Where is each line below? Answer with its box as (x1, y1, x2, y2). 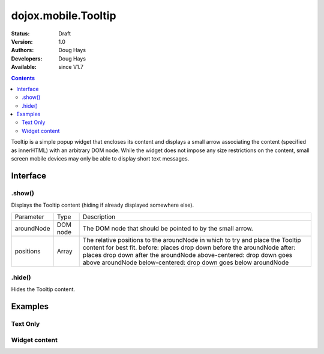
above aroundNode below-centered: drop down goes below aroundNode (82, 258, 289, 267)
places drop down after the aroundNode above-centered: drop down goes (82, 250, 293, 259)
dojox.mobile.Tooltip (11, 9, 116, 22)
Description (82, 213, 116, 221)
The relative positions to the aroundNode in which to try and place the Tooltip (82, 235, 301, 244)
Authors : (11, 47, 34, 54)
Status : (11, 30, 30, 37)
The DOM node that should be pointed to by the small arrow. (82, 224, 253, 232)
